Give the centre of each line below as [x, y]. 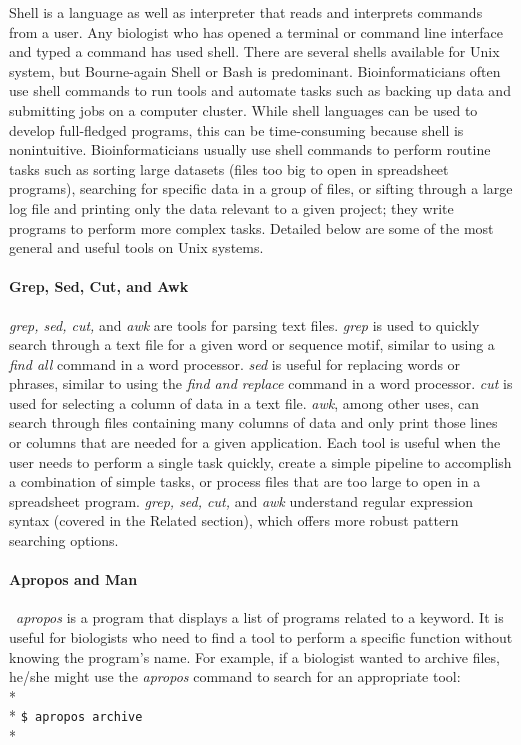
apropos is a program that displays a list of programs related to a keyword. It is [260, 617]
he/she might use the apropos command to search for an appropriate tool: [235, 676]
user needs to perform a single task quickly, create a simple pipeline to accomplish [260, 461]
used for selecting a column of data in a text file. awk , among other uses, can [244, 402]
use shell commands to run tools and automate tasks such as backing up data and [260, 90]
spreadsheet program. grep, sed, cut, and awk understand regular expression [241, 500]
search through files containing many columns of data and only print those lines [253, 422]
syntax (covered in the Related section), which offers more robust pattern [234, 520]
